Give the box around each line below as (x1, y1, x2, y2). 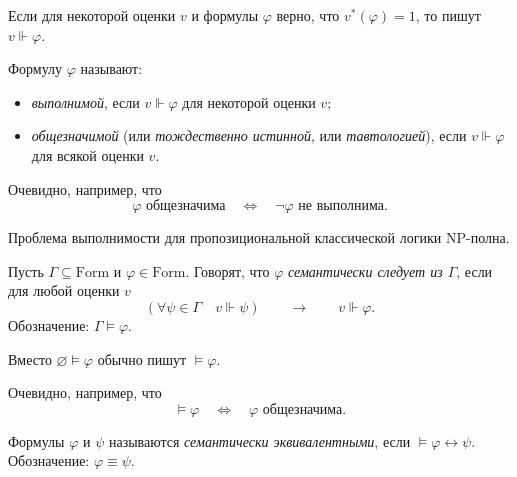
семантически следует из (288, 260, 443, 281)
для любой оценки (8, 280, 120, 301)
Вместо (8, 348, 52, 369)
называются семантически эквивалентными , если (108, 430, 411, 451)
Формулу (8, 58, 63, 79)
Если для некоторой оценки (8, 5, 176, 25)
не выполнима (298, 199, 384, 214)
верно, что (276, 5, 340, 25)
